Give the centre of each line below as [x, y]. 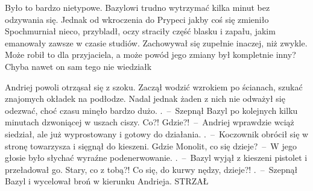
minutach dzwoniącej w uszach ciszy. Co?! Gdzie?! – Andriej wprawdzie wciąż [150, 122]
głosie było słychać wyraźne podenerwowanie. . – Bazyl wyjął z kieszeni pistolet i [156, 158]
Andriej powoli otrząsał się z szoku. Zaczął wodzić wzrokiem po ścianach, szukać [154, 86]
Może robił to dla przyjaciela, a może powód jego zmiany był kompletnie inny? [150, 55]
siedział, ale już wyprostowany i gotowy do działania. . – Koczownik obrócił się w [157, 133]
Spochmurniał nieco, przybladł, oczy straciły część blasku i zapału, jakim [140, 31]
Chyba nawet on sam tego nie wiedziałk [78, 66]
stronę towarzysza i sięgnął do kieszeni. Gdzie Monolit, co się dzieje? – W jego [151, 146]
